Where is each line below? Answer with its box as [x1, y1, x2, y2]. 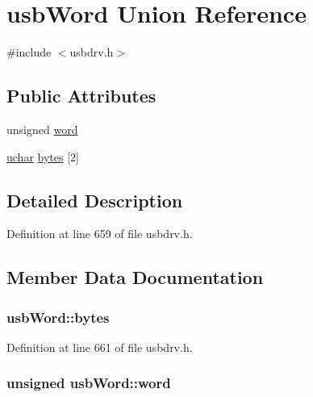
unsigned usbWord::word [6, 373, 171, 393]
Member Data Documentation [6, 265, 264, 290]
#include [6, 44, 52, 61]
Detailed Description [6, 187, 183, 212]
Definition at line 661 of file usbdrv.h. [6, 338, 193, 355]
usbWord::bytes [6, 307, 110, 327]
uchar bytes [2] [6, 148, 79, 165]
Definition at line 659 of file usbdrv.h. [6, 225, 193, 242]
